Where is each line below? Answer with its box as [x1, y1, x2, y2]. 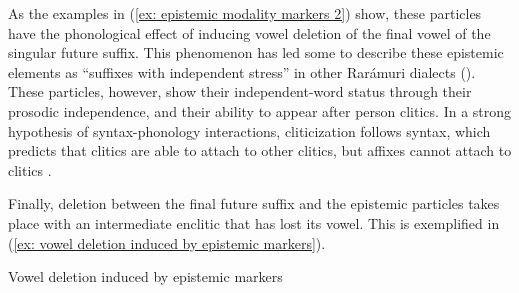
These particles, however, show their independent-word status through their [8, 81, 472, 102]
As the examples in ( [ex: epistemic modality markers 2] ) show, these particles [8, 3, 482, 23]
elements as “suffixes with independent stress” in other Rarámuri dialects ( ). [8, 61, 476, 82]
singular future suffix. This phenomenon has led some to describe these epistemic [8, 42, 504, 63]
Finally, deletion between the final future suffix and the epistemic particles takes [8, 193, 500, 214]
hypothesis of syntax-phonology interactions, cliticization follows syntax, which [8, 120, 491, 141]
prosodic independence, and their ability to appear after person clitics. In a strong [8, 100, 512, 121]
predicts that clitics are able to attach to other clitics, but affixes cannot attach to [8, 140, 512, 161]
